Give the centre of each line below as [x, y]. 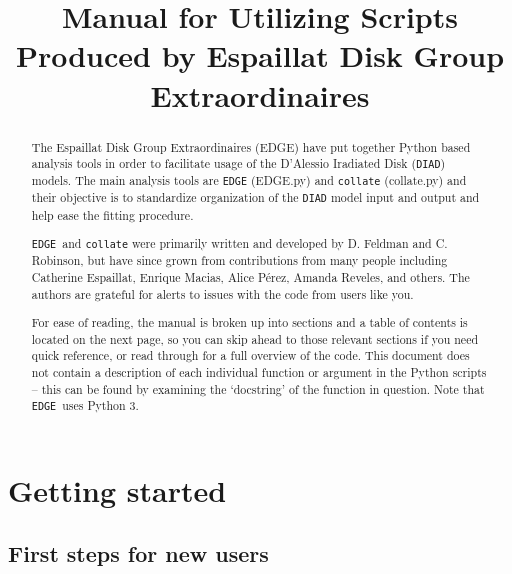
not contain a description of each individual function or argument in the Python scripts [259, 372]
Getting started [117, 489]
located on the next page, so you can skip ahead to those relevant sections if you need [255, 338]
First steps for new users [138, 553]
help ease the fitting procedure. [112, 214]
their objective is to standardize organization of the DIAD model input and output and [255, 197]
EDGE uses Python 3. [85, 405]
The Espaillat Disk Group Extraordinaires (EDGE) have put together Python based [251, 146]
